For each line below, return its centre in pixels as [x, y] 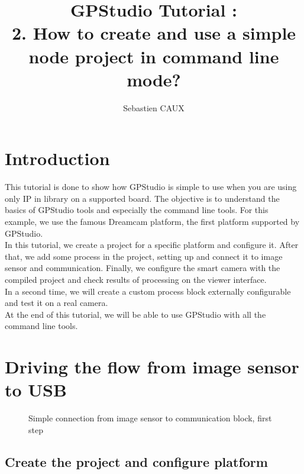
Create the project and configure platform [136, 461]
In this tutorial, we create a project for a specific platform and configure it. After [152, 245]
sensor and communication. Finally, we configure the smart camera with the [143, 268]
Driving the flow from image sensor [152, 367]
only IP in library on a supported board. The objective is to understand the [142, 198]
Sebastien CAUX [154, 107]
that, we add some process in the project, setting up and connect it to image [144, 256]
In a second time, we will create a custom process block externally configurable [148, 291]
